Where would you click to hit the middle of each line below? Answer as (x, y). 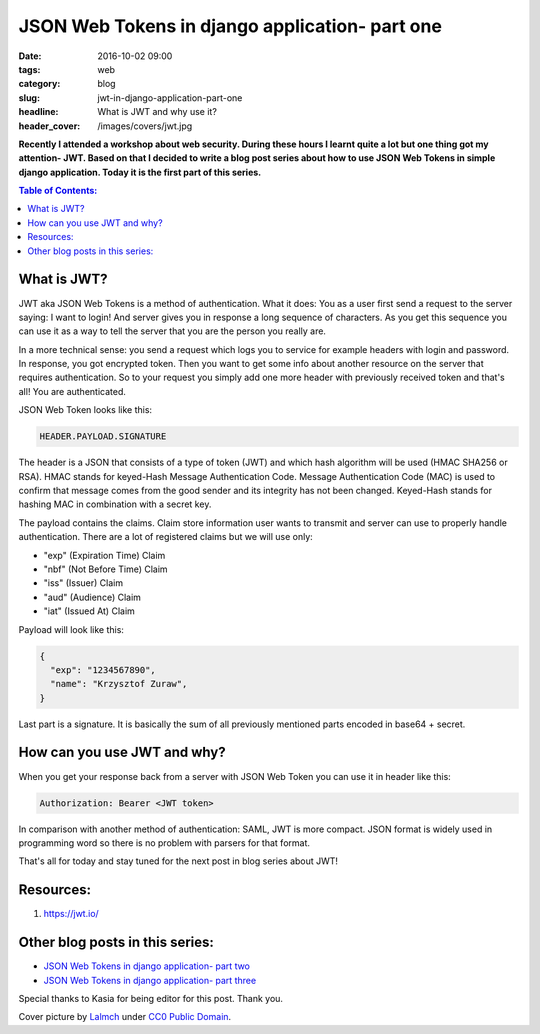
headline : (38, 112)
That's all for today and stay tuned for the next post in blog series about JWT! (178, 861)
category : (39, 84)
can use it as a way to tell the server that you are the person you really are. (172, 331)
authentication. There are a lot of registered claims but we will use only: (166, 537)
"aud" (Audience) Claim (92, 597)
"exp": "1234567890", (103, 669)
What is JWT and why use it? (157, 112)
